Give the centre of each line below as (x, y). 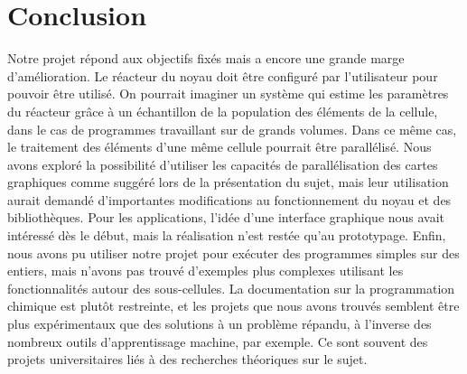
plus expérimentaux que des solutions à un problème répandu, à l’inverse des (219, 324)
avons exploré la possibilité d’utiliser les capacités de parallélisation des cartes (223, 164)
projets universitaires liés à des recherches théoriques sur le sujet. (187, 359)
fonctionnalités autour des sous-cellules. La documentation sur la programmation (231, 288)
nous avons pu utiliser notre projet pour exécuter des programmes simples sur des (233, 252)
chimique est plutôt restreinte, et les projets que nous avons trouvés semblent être (233, 306)
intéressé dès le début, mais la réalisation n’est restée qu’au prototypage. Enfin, (227, 235)
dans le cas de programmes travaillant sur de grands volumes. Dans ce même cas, (232, 129)
